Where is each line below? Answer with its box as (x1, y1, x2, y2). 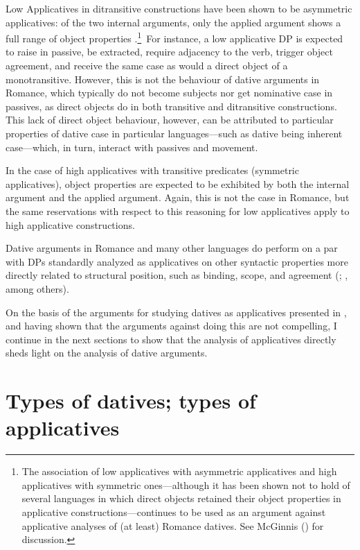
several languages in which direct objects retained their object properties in (21, 491, 341, 506)
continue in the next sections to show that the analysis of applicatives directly (6, 332, 336, 346)
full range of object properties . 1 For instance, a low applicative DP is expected (6, 29, 343, 45)
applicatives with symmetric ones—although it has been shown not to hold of (21, 477, 350, 492)
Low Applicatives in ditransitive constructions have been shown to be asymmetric (6, 1, 352, 15)
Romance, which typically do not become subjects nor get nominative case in (6, 85, 333, 100)
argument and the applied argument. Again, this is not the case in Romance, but (6, 190, 350, 205)
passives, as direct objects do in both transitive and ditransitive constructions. (6, 98, 337, 113)
